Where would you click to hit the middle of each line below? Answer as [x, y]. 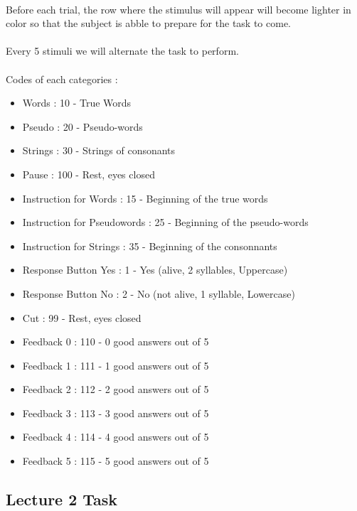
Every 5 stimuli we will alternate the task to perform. [122, 51]
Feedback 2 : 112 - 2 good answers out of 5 [116, 389]
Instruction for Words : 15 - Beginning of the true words [145, 198]
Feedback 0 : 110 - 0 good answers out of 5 [116, 341]
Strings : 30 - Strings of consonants [99, 150]
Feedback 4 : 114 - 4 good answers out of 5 [116, 437]
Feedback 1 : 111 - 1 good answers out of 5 [116, 365]
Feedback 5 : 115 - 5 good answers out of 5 [116, 461]
